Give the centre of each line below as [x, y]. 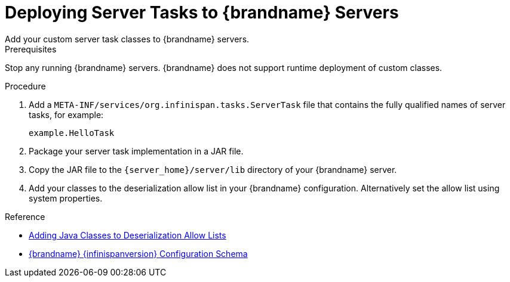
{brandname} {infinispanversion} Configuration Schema [138, 253]
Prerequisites [31, 49]
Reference [25, 216]
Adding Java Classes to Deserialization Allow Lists [127, 235]
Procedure [25, 86]
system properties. [66, 198]
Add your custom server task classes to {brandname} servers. [127, 39]
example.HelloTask [72, 133]
